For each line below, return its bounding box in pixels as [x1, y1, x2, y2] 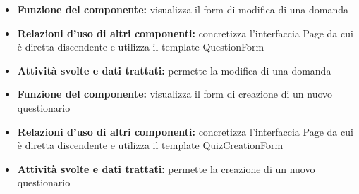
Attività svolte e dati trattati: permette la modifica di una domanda [17, 63, 331, 77]
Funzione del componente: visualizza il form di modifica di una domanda [17, 2, 348, 16]
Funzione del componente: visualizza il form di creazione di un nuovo [17, 86, 333, 101]
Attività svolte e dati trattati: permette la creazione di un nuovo [17, 161, 315, 176]
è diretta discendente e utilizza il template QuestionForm [17, 39, 264, 54]
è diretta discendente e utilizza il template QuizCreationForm [17, 138, 284, 153]
